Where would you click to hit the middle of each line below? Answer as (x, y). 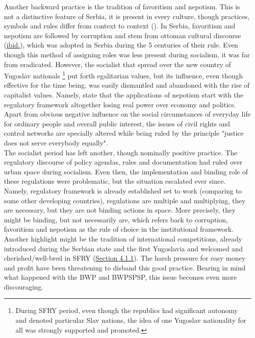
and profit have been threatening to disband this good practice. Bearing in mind (125, 267)
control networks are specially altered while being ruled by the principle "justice (124, 133)
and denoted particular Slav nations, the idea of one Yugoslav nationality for (131, 320)
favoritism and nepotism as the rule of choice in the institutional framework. (119, 229)
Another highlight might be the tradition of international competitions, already (123, 238)
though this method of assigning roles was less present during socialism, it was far (127, 54)
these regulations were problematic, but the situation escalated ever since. (115, 181)
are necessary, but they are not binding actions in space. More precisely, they (120, 210)
